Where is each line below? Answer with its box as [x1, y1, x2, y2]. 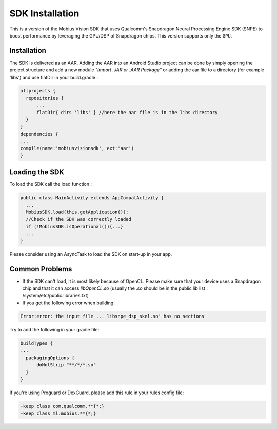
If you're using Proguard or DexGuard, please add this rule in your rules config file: [9, 389, 184, 396]
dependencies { [20, 131, 58, 137]
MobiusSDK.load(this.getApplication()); [26, 209, 129, 215]
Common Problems [9, 265, 72, 273]
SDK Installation [9, 8, 80, 19]
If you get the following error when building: [22, 300, 115, 306]
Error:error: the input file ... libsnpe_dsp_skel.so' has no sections [20, 313, 205, 319]
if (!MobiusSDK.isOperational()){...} [26, 223, 123, 230]
